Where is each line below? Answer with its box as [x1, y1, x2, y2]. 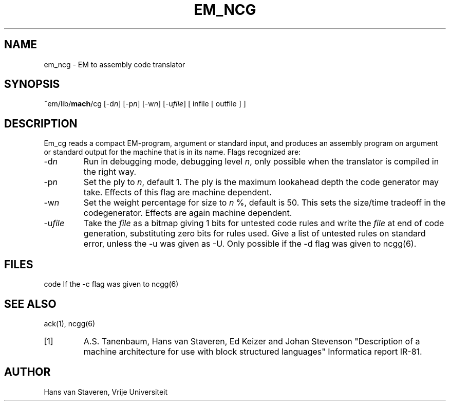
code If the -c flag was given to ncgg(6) [44, 280, 179, 289]
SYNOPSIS [4, 78, 60, 91]
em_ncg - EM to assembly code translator [44, 60, 185, 69]
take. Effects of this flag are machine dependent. [83, 187, 272, 198]
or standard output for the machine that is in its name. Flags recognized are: [44, 148, 301, 157]
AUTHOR [4, 365, 51, 379]
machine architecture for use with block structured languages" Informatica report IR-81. [83, 346, 422, 357]
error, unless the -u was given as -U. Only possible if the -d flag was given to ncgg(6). [83, 238, 417, 249]
